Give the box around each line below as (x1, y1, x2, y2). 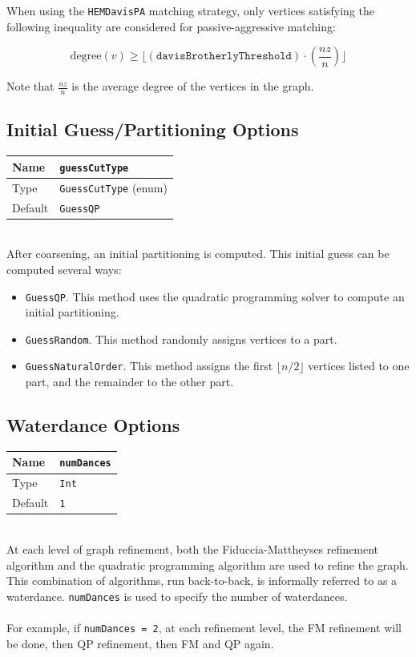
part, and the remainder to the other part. (25, 373, 234, 390)
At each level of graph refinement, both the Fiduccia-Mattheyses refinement (6, 540, 379, 557)
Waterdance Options (6, 413, 180, 437)
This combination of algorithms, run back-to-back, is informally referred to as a (6, 572, 398, 589)
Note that (6, 78, 55, 95)
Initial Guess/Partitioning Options (6, 117, 299, 142)
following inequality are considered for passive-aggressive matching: (6, 18, 336, 34)
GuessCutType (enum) (59, 179, 168, 195)
